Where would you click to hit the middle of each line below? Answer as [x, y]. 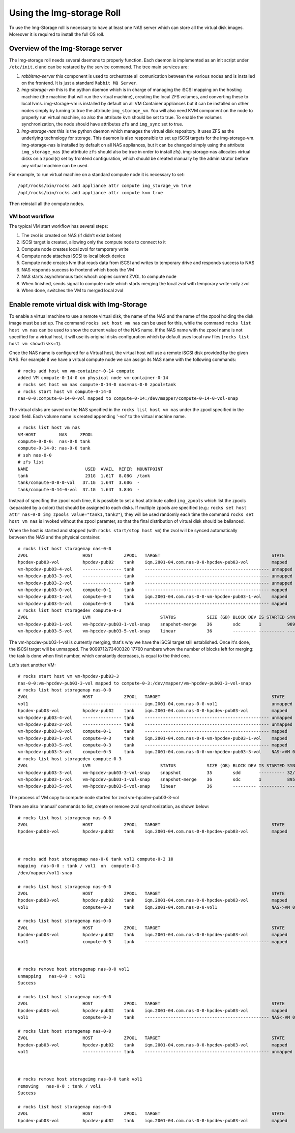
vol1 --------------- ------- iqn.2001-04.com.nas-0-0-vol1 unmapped [155, 704]
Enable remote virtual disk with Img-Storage [78, 304]
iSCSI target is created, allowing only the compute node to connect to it [93, 242]
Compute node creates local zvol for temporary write [75, 249]
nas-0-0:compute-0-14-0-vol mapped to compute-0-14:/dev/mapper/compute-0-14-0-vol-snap [128, 399]
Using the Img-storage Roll [65, 13]
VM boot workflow [32, 216]
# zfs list [31, 462]
